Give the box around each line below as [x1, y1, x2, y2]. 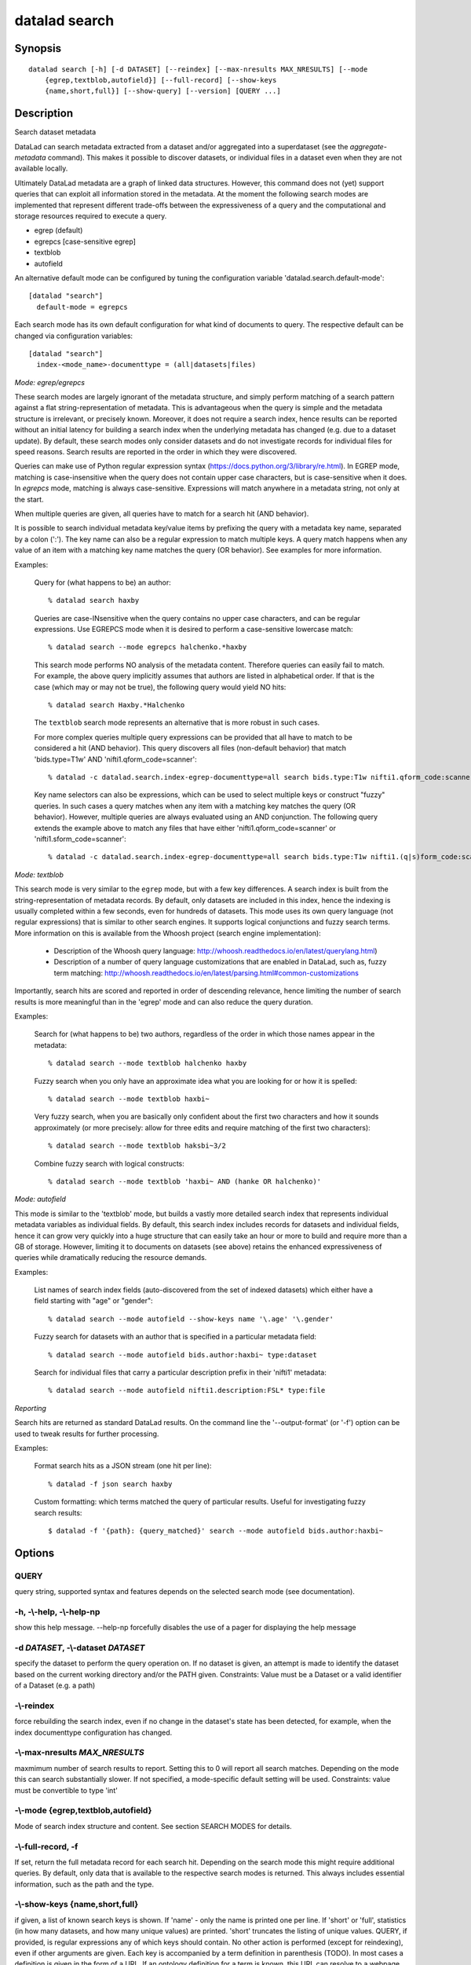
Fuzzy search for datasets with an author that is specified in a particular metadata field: [34, 1332, 317, 1342]
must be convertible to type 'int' [14, 1785, 118, 1795]
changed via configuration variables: [14, 331, 133, 340]
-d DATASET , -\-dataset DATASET [14, 1642, 145, 1653]
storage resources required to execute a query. [14, 211, 167, 220]
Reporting [14, 1403, 47, 1412]
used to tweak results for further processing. [14, 1429, 159, 1438]
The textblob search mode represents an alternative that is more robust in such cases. [34, 718, 320, 727]
